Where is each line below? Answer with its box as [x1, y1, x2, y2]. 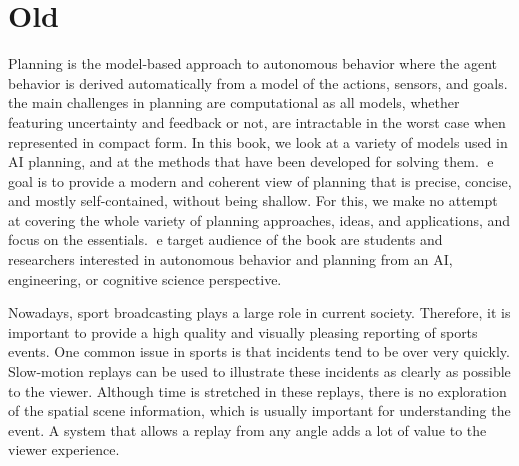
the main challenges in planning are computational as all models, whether [8, 92, 460, 113]
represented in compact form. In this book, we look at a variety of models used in [8, 131, 508, 152]
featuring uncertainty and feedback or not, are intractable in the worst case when [8, 111, 506, 132]
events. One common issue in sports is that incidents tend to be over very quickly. [8, 341, 510, 362]
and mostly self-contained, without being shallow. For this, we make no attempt [8, 190, 498, 211]
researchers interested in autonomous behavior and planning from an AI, [8, 249, 453, 270]
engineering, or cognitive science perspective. [8, 268, 282, 289]
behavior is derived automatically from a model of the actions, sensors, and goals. [8, 72, 508, 93]
